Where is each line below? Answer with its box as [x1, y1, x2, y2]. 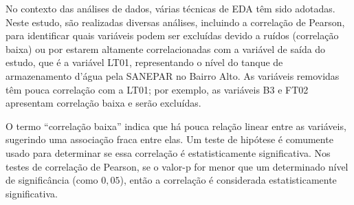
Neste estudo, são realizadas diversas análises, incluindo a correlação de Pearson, [5, 14, 345, 29]
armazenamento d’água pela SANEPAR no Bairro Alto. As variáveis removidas [5, 68, 340, 83]
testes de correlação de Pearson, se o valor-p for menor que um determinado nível [5, 159, 349, 173]
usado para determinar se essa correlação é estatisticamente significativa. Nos [5, 145, 331, 160]
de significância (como [5, 173, 98, 187]
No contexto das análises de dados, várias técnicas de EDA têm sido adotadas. [5, 1, 335, 15]
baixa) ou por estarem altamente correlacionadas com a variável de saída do [5, 41, 326, 56]
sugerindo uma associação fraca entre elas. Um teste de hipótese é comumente [5, 132, 333, 147]
